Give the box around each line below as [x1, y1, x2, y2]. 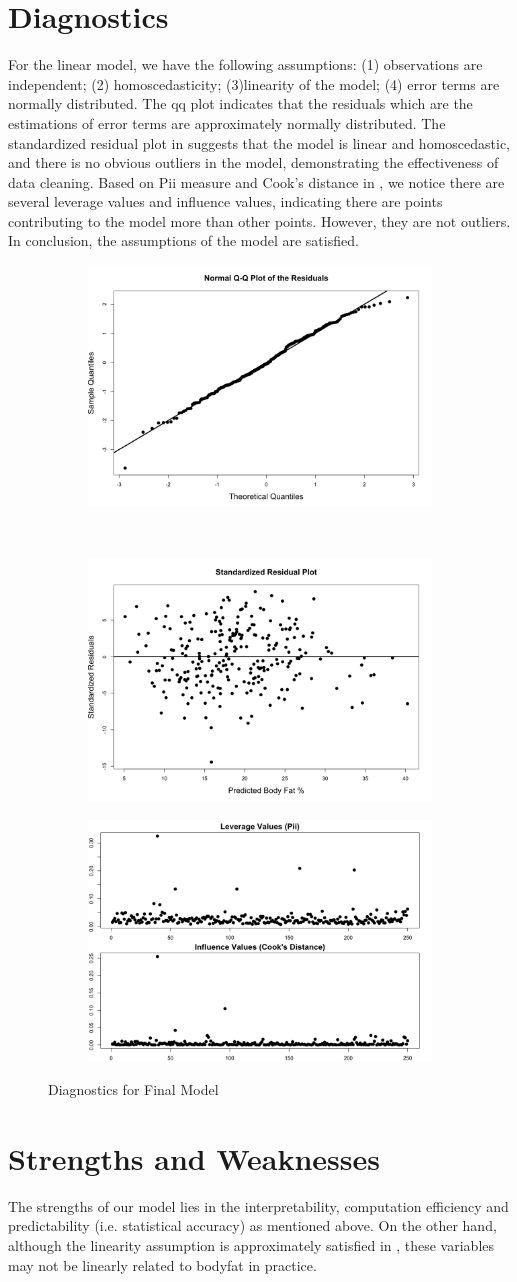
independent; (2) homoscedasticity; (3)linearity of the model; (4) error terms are [8, 73, 500, 94]
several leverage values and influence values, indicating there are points [8, 191, 443, 212]
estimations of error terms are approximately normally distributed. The [8, 112, 446, 133]
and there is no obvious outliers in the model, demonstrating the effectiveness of [8, 152, 499, 173]
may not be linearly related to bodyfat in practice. [8, 1254, 317, 1275]
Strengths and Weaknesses [8, 1137, 380, 1178]
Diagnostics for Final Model [48, 1079, 219, 1100]
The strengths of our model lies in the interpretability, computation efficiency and [8, 1195, 509, 1216]
